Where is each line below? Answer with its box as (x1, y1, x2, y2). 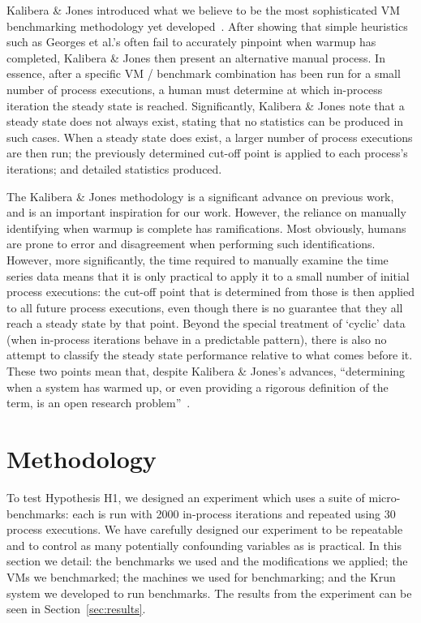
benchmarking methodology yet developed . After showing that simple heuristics (6, 17, 408, 34)
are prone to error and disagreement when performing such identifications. (6, 235, 376, 252)
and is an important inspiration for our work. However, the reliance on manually (6, 204, 406, 221)
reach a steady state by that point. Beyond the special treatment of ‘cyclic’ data (6, 315, 406, 332)
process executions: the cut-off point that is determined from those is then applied (6, 283, 415, 300)
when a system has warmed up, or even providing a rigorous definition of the (6, 378, 389, 395)
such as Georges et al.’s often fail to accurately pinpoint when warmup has (6, 33, 376, 50)
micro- (368, 488, 401, 505)
